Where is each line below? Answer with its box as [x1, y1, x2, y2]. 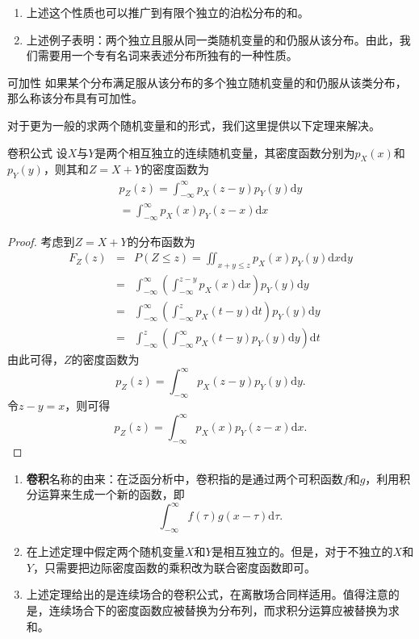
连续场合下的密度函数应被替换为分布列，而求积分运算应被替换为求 [48, 601, 400, 618]
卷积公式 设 [7, 144, 68, 161]
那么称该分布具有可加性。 [7, 90, 143, 106]
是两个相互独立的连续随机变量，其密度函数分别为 [94, 144, 355, 161]
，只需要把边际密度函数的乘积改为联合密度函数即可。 [32, 558, 316, 575]
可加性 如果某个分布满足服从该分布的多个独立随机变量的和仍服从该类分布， [7, 73, 407, 90]
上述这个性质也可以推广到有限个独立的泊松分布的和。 [26, 4, 309, 20]
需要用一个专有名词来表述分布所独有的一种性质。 [37, 47, 298, 64]
